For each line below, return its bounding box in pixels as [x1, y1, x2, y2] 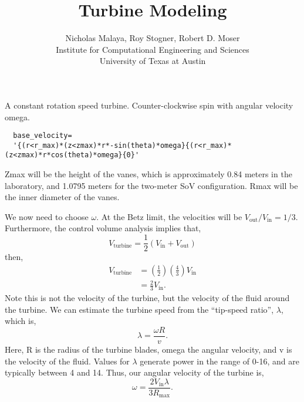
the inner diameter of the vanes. [5, 191, 120, 203]
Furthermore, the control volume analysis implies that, [5, 222, 201, 234]
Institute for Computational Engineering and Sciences [56, 43, 249, 55]
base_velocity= [13, 131, 72, 140]
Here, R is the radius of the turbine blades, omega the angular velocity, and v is [5, 343, 292, 355]
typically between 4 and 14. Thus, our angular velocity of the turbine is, [5, 366, 264, 379]
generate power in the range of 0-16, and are [140, 354, 299, 367]
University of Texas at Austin [99, 55, 206, 67]
